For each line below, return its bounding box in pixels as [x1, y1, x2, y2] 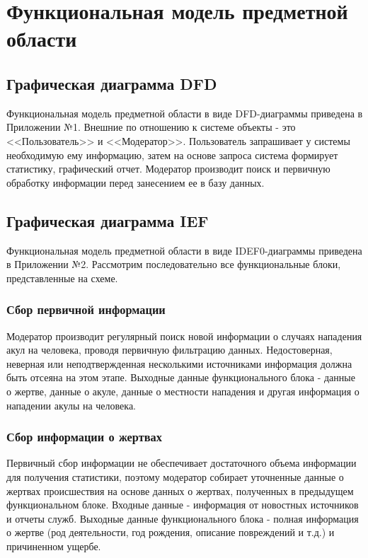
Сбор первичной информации [6, 301, 166, 318]
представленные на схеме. [6, 270, 118, 285]
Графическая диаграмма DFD [6, 72, 217, 94]
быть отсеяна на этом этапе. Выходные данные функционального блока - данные [6, 370, 355, 385]
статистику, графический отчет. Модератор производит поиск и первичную [6, 161, 330, 176]
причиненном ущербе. [6, 538, 101, 553]
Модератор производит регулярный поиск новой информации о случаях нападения [6, 328, 362, 343]
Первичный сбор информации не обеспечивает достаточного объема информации [6, 455, 357, 470]
